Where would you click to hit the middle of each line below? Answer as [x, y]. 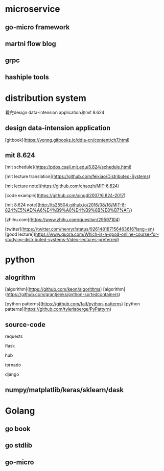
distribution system [46, 98]
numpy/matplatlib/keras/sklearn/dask [64, 390]
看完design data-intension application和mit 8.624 [55, 112]
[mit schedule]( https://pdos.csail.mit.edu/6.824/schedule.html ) [68, 167]
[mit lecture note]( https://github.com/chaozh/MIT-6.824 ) [62, 186]
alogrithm [20, 277]
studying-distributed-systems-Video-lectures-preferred [61, 240]
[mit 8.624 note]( [22, 205]
